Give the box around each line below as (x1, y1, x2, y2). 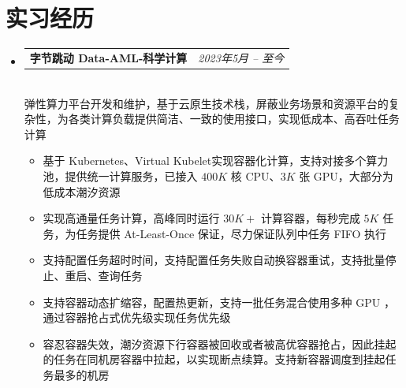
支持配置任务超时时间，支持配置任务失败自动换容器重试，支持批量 (43, 252, 386, 268)
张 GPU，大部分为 (299, 167, 393, 184)
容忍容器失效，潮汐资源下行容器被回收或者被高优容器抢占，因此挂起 (43, 335, 397, 352)
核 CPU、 (230, 167, 281, 184)
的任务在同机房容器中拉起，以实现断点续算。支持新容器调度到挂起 (43, 351, 386, 367)
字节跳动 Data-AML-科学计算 (29, 49, 188, 65)
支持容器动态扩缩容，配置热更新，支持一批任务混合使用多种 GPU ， (43, 293, 395, 310)
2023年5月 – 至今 (198, 49, 285, 65)
